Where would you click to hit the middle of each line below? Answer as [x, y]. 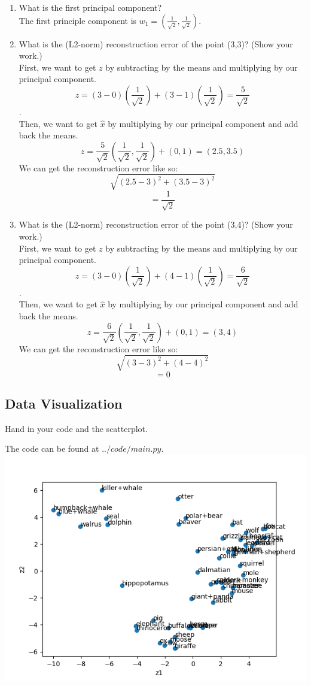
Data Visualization [64, 404]
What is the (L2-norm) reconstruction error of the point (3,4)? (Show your [156, 224]
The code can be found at [52, 448]
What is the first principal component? [90, 7]
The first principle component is [78, 20]
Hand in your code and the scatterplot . [76, 428]
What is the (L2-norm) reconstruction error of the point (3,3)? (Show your [156, 43]
